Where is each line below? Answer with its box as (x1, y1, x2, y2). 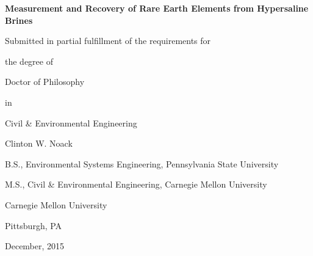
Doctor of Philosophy (5, 75, 85, 88)
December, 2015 (5, 240, 65, 252)
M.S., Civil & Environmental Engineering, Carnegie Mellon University (5, 178, 267, 191)
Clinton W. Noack (5, 137, 73, 150)
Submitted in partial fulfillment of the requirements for (5, 34, 211, 47)
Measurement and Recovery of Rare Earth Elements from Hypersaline (5, 2, 309, 14)
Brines (5, 13, 33, 26)
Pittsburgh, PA (5, 219, 62, 232)
